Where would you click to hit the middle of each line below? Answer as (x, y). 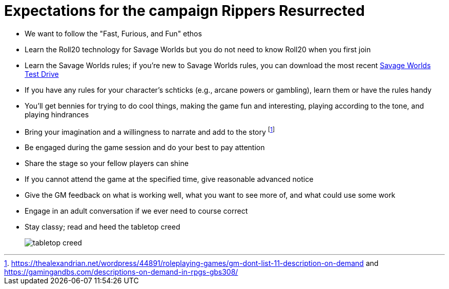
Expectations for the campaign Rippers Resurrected (185, 11)
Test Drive (42, 74)
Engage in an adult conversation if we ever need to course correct (136, 211)
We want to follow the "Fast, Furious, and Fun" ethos (113, 33)
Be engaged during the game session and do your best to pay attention (145, 148)
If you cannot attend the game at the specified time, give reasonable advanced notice (169, 179)
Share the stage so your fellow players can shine (107, 163)
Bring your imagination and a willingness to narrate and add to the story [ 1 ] (150, 131)
